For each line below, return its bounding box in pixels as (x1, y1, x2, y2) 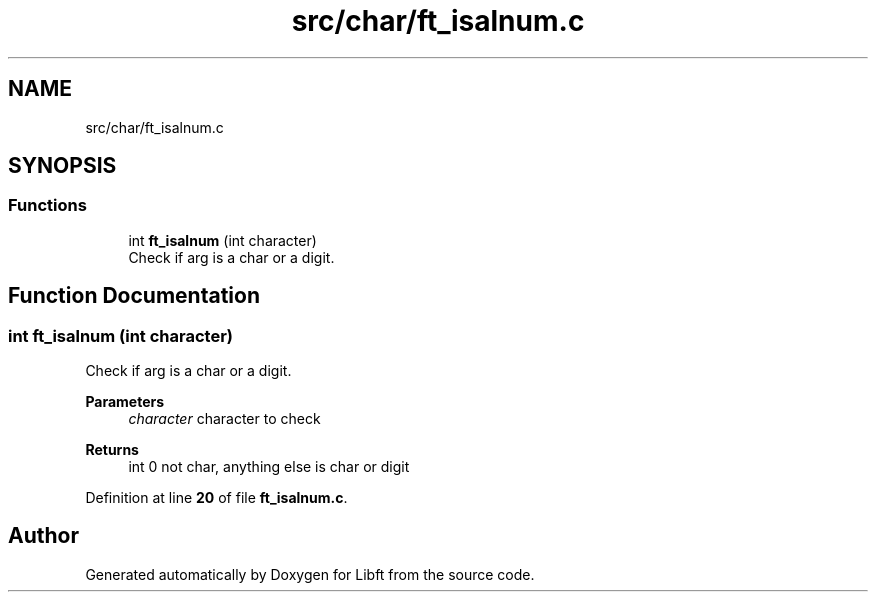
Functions (8, 195, 87, 216)
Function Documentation (8, 283, 260, 309)
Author (8, 523, 79, 549)
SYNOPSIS (8, 153, 117, 179)
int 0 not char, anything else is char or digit (128, 458, 410, 476)
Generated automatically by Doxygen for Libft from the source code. (85, 565, 535, 583)
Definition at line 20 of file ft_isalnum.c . (85, 489, 348, 507)
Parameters (85, 393, 165, 411)
